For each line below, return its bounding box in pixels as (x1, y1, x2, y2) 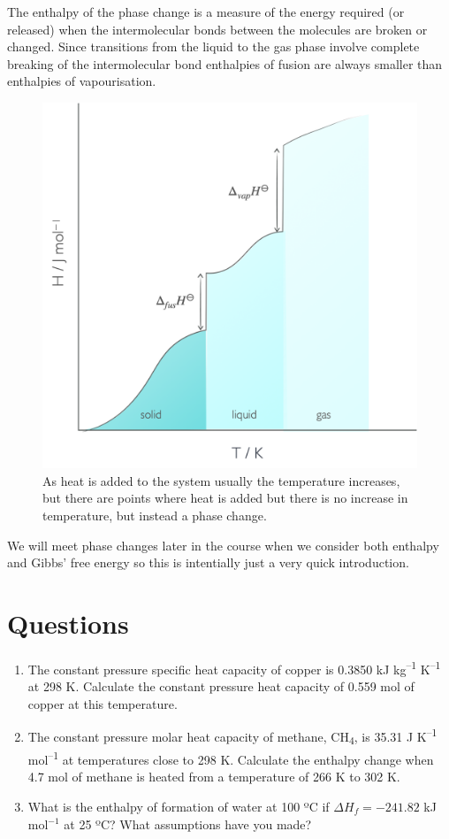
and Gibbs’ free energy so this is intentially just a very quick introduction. (7, 553, 409, 572)
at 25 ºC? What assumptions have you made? (64, 814, 312, 833)
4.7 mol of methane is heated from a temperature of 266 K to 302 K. (27, 767, 400, 786)
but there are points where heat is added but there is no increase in (42, 489, 408, 507)
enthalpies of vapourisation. (7, 72, 156, 90)
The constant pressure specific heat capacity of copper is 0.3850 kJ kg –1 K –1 (27, 657, 441, 678)
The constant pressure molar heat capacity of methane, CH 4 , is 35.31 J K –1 (27, 725, 438, 748)
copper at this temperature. (27, 694, 178, 712)
